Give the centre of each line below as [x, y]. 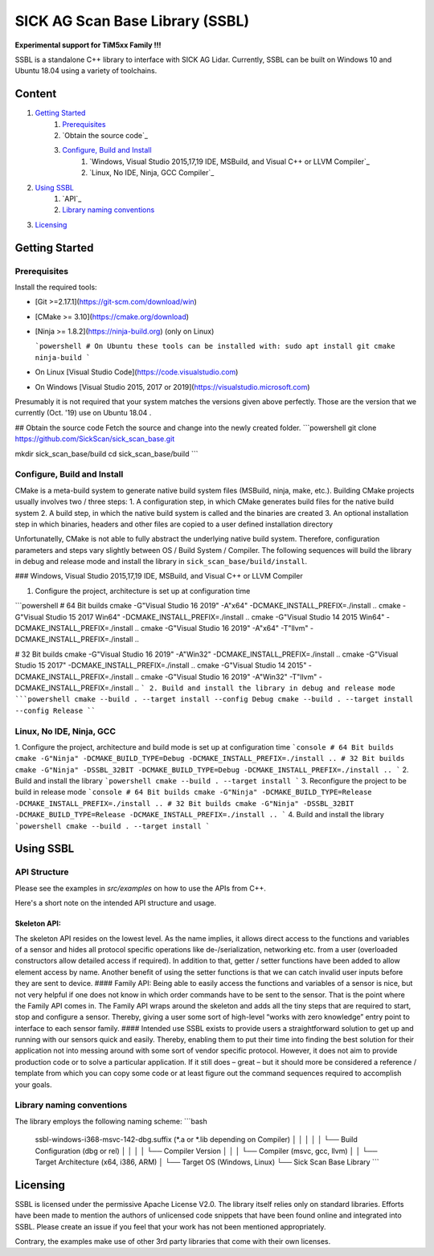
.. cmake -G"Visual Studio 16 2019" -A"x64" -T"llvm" [221, 628]
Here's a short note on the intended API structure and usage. [116, 903]
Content [36, 94]
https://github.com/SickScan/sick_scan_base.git [95, 439]
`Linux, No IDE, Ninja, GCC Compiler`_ [152, 173]
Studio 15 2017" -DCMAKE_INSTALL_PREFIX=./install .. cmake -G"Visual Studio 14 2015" [161, 665]
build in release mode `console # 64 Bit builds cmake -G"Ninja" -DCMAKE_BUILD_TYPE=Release [194, 792]
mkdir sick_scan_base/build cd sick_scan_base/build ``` [106, 453]
